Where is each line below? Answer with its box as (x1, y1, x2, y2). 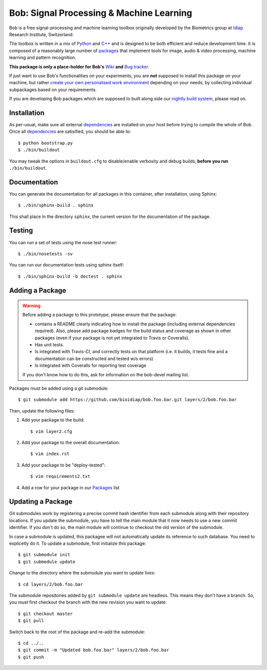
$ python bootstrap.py (18, 140, 73, 146)
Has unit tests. (35, 342, 64, 348)
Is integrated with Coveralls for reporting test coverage (35, 362, 147, 368)
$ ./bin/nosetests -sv (18, 251, 73, 257)
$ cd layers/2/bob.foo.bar (18, 581, 84, 587)
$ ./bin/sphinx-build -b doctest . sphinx (18, 273, 123, 279)
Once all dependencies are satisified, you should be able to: (9, 129, 131, 135)
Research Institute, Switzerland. (9, 31, 74, 37)
